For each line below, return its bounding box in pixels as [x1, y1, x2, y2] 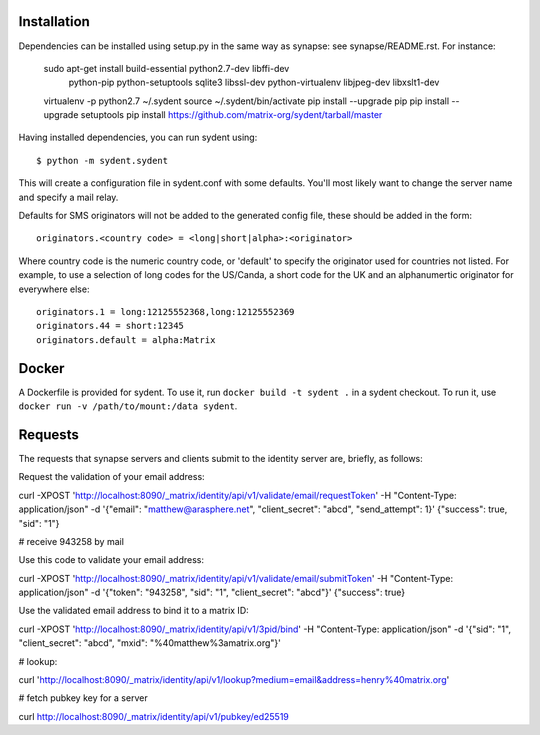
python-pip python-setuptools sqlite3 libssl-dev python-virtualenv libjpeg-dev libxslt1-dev [68, 76, 440, 89]
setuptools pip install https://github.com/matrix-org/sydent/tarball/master [80, 109, 383, 121]
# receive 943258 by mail [18, 535, 125, 547]
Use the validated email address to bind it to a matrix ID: [18, 605, 249, 617]
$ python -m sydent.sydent [36, 155, 169, 166]
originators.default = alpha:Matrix [36, 334, 216, 345]
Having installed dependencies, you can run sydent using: [18, 131, 258, 144]
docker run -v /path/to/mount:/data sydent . [18, 400, 238, 412]
